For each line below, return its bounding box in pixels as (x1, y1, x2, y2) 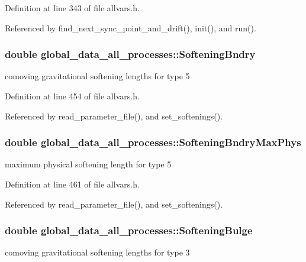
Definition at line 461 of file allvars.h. (5, 178, 140, 190)
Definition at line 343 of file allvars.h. (5, 2, 140, 14)
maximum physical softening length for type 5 (5, 158, 172, 170)
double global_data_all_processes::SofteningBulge (5, 223, 253, 238)
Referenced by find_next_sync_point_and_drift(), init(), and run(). (5, 21, 256, 34)
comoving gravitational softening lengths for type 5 (5, 70, 190, 82)
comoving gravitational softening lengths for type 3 (5, 246, 190, 258)
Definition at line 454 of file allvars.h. (5, 90, 140, 102)
